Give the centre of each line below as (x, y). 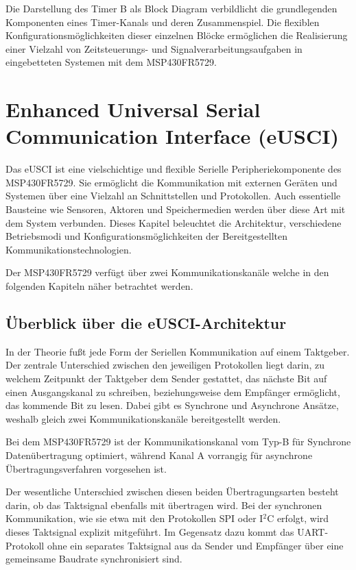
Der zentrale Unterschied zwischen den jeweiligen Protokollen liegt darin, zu (165, 365)
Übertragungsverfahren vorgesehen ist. (86, 468)
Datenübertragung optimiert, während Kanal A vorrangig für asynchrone (159, 455)
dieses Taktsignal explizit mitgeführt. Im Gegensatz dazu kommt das (150, 531)
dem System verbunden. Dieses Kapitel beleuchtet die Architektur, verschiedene (174, 222)
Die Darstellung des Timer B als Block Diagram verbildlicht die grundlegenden (171, 8)
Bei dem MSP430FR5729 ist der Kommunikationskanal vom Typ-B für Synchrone (178, 442)
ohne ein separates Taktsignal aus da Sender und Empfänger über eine (195, 545)
